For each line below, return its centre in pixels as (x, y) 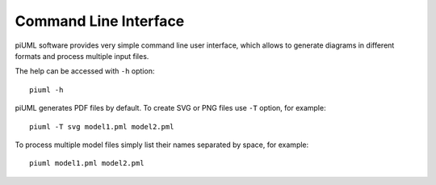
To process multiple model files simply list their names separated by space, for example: (162, 145)
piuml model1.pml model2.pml (87, 163)
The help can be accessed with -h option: (85, 71)
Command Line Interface (100, 21)
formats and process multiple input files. (82, 56)
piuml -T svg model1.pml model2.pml (102, 126)
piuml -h (46, 90)
